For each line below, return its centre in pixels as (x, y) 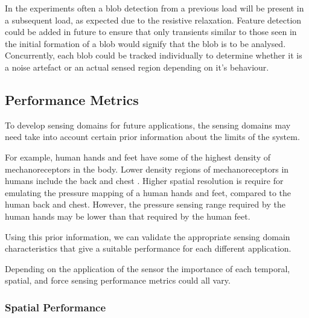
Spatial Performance (56, 307)
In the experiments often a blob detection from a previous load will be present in (154, 8)
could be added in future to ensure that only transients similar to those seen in (151, 32)
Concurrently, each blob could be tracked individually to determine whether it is (154, 55)
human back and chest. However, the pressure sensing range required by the (145, 204)
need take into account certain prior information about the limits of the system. (152, 137)
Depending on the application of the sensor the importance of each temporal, (148, 268)
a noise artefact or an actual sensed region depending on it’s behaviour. (137, 67)
